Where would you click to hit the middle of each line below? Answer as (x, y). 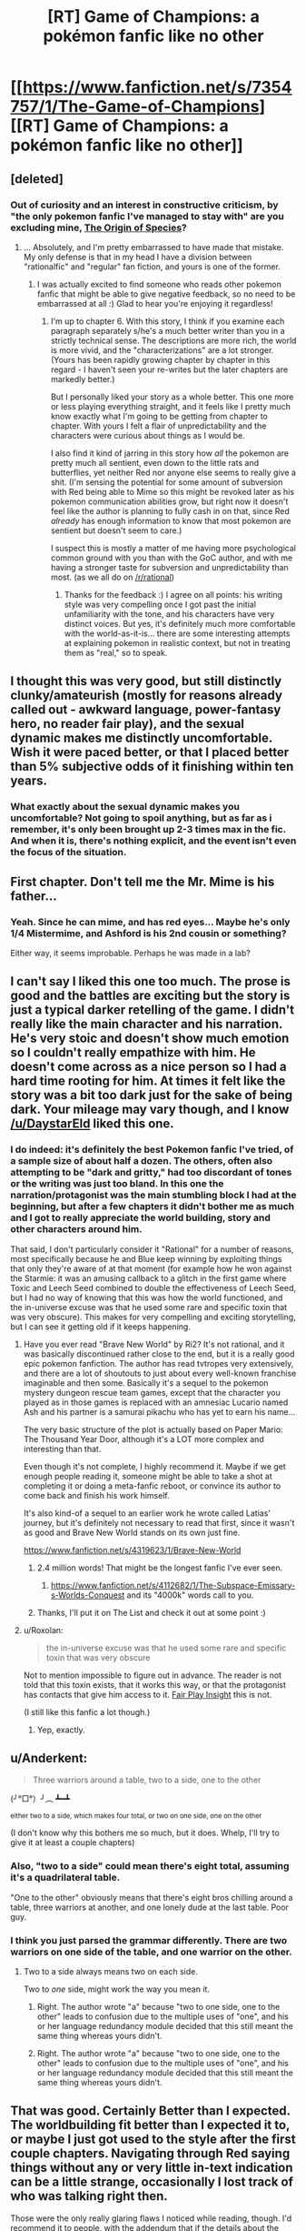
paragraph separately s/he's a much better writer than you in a (168, 330)
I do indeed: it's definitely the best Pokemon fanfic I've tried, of (152, 1150)
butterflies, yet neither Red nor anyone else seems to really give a (173, 472)
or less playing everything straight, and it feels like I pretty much (171, 406)
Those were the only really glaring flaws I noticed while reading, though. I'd (151, 2218)
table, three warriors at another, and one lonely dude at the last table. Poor (150, 1907)
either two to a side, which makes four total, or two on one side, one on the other (136, 1816)
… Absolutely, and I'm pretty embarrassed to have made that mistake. (153, 247)
